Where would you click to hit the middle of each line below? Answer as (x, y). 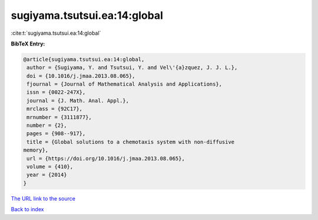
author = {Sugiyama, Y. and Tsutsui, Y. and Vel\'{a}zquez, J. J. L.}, (132, 68)
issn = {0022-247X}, (56, 92)
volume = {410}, (50, 167)
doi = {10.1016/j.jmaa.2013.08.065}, (81, 76)
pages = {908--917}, (56, 134)
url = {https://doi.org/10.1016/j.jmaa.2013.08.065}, (106, 158)
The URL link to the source (43, 198)
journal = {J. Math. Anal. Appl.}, (78, 101)
